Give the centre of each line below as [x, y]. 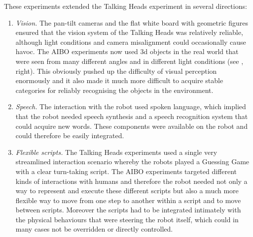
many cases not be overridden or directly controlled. [94, 229]
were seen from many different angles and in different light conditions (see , [129, 61]
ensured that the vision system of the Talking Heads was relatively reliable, [129, 32]
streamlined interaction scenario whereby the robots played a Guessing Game [132, 162]
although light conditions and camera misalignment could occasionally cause [131, 42]
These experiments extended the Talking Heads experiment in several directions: [126, 6]
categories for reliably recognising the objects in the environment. [114, 90]
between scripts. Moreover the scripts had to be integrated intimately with [128, 210]
